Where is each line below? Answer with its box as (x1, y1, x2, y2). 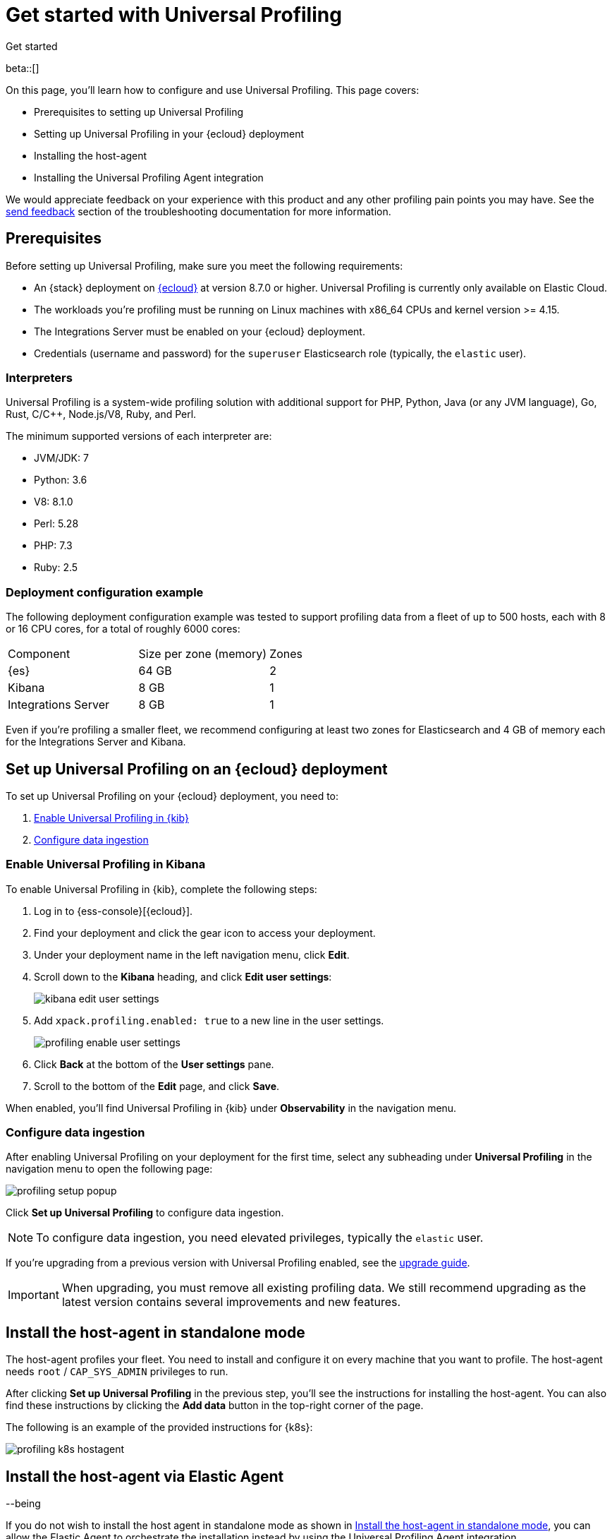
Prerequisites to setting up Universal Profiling (34, 105, 244, 118)
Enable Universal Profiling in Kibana (6, 857, 206, 872)
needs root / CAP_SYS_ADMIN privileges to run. (6, 1365, 228, 1378)
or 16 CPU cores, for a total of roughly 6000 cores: (6, 623, 240, 635)
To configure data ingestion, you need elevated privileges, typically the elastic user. (36, 1230, 484, 1245)
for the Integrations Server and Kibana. (6, 736, 186, 748)
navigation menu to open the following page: (6, 1163, 213, 1175)
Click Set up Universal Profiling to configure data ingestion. (6, 1206, 284, 1219)
